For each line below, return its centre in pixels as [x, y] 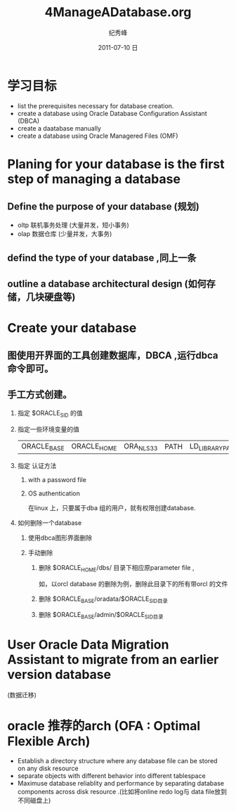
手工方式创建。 [40, 395]
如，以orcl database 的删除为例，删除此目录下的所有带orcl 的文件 [133, 583]
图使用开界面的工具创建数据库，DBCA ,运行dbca [113, 356]
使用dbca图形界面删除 [60, 538]
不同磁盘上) [34, 800]
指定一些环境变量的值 [48, 429]
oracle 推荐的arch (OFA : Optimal [104, 726]
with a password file [57, 479]
